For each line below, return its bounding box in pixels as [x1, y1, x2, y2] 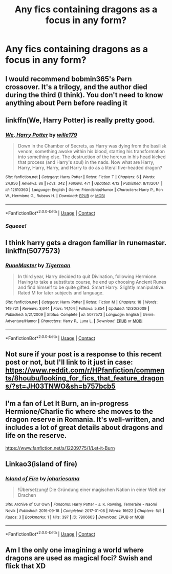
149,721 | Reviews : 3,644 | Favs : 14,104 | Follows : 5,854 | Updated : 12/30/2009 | [5, 306, 149, 311]
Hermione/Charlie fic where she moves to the [5, 407, 154, 416]
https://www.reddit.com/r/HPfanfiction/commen [5, 366, 165, 374]
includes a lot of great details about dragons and [5, 423, 163, 432]
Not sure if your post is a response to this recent [5, 350, 162, 358]
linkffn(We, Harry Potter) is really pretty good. [5, 116, 155, 124]
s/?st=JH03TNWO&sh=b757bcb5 [5, 381, 116, 390]
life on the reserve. [5, 431, 67, 440]
